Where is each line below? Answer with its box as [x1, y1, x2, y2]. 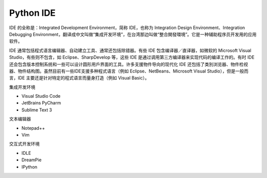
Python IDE [9, 7, 56, 18]
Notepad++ [21, 125, 45, 131]
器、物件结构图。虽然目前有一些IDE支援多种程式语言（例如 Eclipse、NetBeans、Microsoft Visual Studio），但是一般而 [9, 68, 249, 74]
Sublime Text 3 [21, 107, 52, 113]
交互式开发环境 [9, 141, 40, 147]
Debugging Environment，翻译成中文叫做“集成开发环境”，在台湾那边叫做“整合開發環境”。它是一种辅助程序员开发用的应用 [9, 31, 257, 37]
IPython [21, 164, 38, 170]
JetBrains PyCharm [21, 100, 61, 106]
